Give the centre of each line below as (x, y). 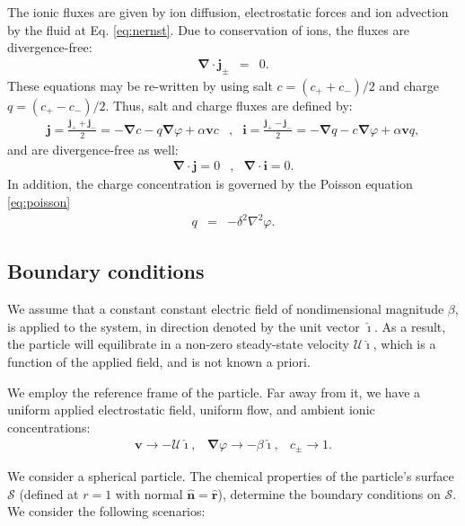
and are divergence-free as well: (93, 149)
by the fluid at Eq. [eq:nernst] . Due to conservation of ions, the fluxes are (209, 29)
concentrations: (49, 427)
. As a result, (410, 326)
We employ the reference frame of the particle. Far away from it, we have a (214, 392)
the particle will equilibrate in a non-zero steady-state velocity (178, 344)
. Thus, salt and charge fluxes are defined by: (229, 105)
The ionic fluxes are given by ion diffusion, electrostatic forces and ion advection (228, 12)
